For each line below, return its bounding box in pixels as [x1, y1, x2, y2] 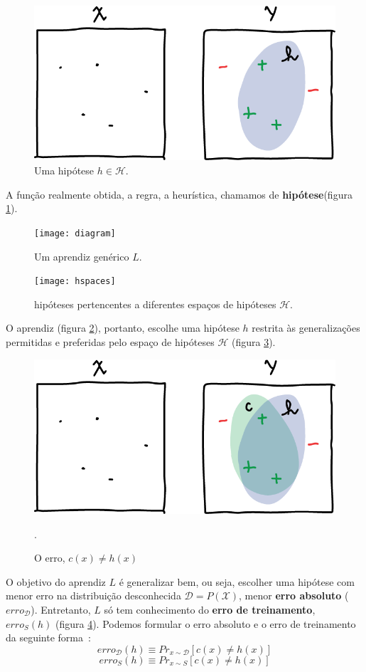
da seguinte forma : [6, 630, 91, 645]
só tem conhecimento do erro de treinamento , [104, 602, 316, 616]
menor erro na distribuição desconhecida [6, 588, 181, 603]
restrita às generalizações [252, 320, 360, 335]
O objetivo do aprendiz [6, 574, 106, 589]
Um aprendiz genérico [34, 248, 129, 263]
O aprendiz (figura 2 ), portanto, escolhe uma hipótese [6, 320, 239, 335]
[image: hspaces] [34, 276, 116, 287]
